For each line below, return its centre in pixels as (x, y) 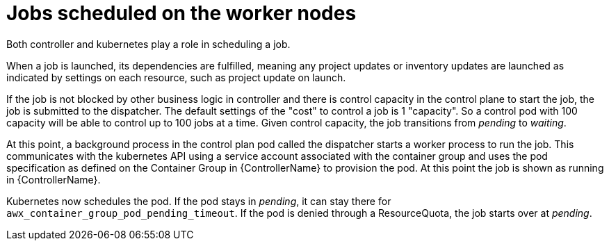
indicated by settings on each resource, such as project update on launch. (176, 77)
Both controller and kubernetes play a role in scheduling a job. (148, 44)
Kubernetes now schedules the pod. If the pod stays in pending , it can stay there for (199, 201)
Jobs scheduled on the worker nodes (181, 13)
